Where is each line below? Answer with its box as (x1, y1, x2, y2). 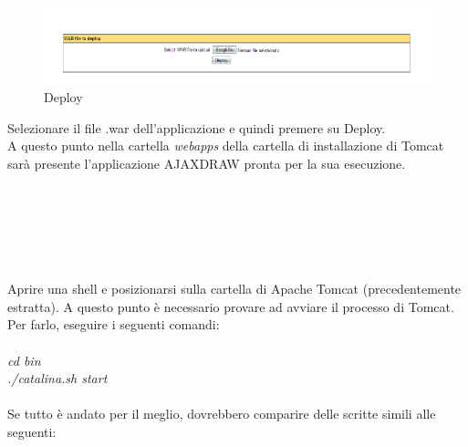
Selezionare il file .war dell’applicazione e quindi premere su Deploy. (7, 118, 386, 137)
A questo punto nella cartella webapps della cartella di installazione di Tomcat (7, 136, 444, 155)
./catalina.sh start (7, 369, 108, 388)
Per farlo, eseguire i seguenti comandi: (7, 315, 220, 334)
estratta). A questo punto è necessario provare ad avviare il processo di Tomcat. (7, 296, 454, 316)
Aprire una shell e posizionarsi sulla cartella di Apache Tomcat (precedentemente (7, 279, 462, 298)
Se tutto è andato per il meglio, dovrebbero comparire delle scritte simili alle (7, 404, 436, 423)
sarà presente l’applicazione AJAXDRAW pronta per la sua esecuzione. (7, 154, 406, 173)
